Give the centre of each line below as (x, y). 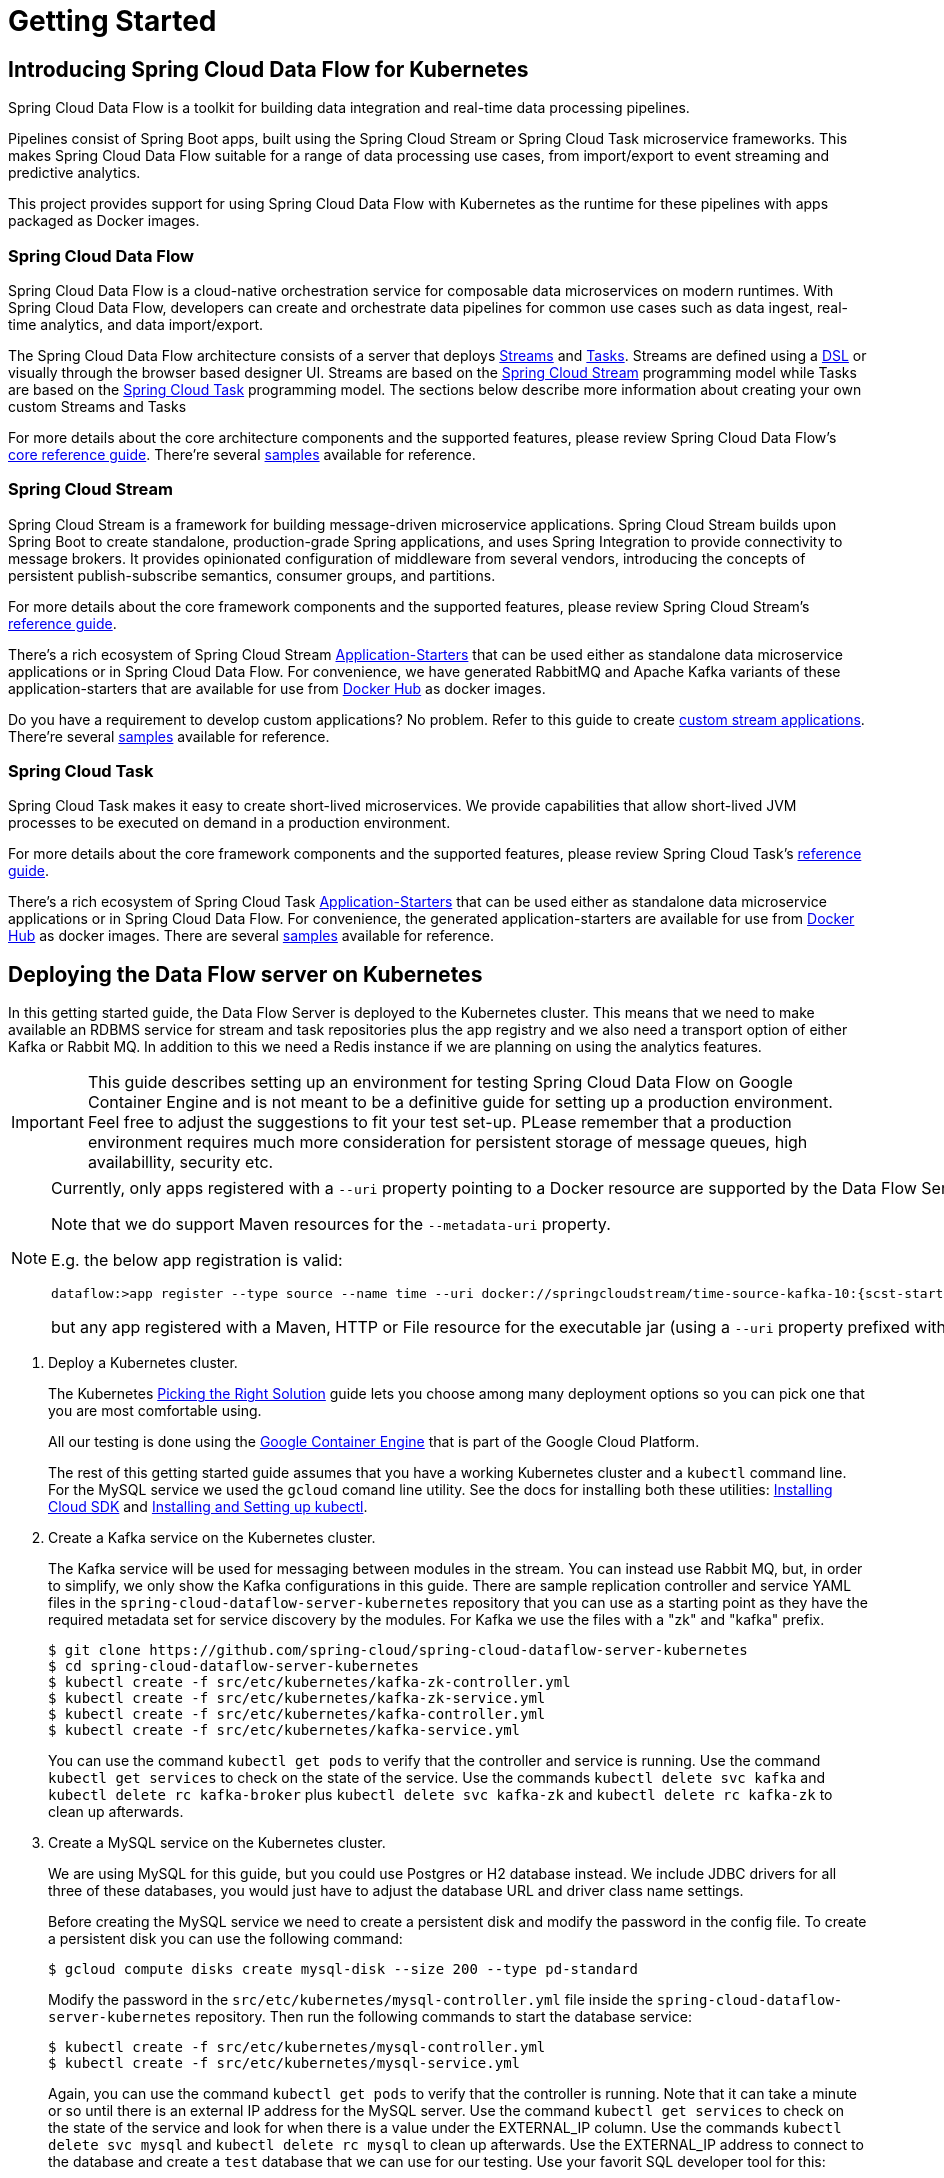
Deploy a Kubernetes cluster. (143, 1363)
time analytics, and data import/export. (136, 324)
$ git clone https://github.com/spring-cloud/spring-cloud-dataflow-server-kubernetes (398, 1650)
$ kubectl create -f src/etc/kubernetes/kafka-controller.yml (297, 1714)
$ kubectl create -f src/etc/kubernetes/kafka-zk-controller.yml (309, 1682)
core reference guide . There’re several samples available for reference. (242, 454)
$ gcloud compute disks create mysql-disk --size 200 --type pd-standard (343, 1969)
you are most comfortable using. (155, 1411)
